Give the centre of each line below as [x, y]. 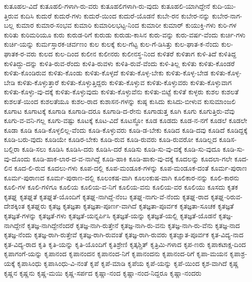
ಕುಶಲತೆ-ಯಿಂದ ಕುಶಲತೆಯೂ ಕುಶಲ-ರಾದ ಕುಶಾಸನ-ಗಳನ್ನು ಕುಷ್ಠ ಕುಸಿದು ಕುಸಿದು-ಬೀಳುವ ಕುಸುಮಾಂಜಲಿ [120, 101]
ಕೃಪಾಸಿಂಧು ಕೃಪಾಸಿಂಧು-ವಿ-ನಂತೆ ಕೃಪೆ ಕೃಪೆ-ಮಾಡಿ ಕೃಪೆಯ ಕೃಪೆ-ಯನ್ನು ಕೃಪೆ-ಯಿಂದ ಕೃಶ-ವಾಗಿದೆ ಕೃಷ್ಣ [128, 263]
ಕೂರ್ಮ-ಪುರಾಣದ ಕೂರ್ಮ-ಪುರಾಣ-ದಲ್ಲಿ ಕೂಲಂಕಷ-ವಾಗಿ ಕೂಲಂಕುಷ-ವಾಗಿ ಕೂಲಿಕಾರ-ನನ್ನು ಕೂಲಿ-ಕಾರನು [122, 177]
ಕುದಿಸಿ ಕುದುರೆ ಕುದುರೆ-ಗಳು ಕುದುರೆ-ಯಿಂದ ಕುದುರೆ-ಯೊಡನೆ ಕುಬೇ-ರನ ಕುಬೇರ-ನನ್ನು [115, 15]
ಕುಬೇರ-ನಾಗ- [227, 15]
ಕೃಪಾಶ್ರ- [238, 254]
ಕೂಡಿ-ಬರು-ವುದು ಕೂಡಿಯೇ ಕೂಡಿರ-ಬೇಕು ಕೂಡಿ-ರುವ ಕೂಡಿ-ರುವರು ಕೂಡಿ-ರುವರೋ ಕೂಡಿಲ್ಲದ [110, 139]
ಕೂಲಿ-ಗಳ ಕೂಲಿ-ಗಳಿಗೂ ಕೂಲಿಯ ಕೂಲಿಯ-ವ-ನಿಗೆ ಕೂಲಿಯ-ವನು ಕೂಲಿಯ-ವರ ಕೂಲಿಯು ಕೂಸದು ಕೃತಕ [121, 187]
